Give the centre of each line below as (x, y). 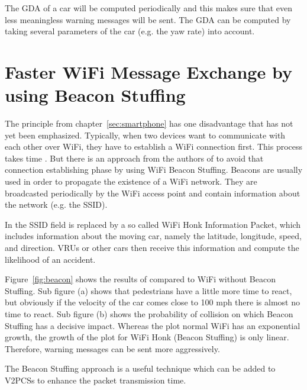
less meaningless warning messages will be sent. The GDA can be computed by (148, 19)
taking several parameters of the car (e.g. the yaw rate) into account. (130, 31)
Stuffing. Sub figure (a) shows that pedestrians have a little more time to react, (148, 290)
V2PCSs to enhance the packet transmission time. (96, 380)
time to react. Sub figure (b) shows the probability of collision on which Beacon (149, 314)
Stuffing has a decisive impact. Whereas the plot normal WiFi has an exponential (153, 325)
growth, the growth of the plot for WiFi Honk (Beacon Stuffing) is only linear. (147, 337)
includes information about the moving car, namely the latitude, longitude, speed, (153, 236)
